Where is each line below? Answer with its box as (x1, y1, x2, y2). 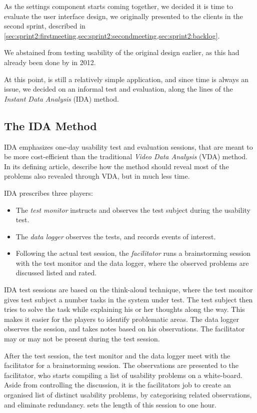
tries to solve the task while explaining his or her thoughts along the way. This (4, 304, 245, 314)
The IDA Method (4, 118, 97, 133)
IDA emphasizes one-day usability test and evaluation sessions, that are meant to (4, 141, 253, 152)
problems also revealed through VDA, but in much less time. (4, 171, 190, 181)
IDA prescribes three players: (4, 187, 93, 198)
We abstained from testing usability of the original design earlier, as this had (4, 47, 239, 58)
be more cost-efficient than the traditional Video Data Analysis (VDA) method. (4, 151, 248, 162)
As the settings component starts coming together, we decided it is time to (4, 1, 233, 11)
